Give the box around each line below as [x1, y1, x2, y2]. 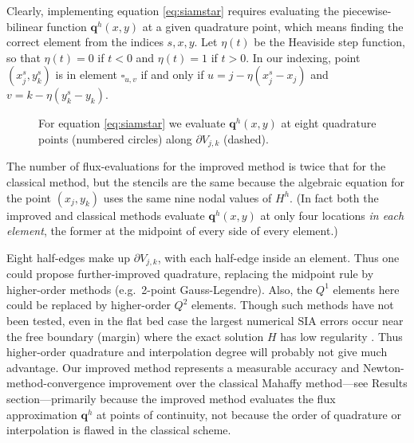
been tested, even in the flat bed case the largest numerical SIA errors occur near [6, 312, 404, 329]
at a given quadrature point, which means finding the [142, 18, 404, 34]
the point [6, 189, 52, 206]
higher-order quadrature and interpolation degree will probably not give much [6, 343, 388, 360]
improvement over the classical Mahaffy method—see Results [108, 374, 408, 391]
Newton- [362, 359, 404, 375]
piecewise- [342, 2, 392, 18]
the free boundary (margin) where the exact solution [6, 327, 264, 344]
